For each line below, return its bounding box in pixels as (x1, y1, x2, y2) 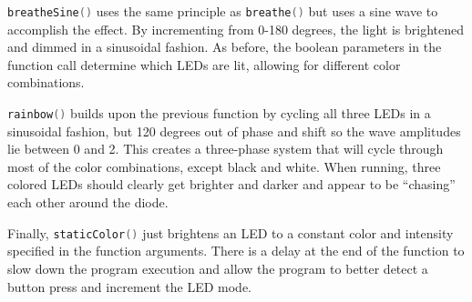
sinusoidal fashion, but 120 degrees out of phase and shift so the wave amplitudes (7, 121, 461, 140)
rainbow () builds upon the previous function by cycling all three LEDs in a (7, 104, 431, 123)
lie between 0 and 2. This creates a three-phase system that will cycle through (7, 139, 444, 158)
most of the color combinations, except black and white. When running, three (7, 156, 441, 176)
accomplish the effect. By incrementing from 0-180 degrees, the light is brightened (7, 19, 465, 38)
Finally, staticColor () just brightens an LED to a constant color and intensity (7, 223, 454, 242)
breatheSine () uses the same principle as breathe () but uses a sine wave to (7, 2, 438, 20)
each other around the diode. (7, 193, 169, 212)
